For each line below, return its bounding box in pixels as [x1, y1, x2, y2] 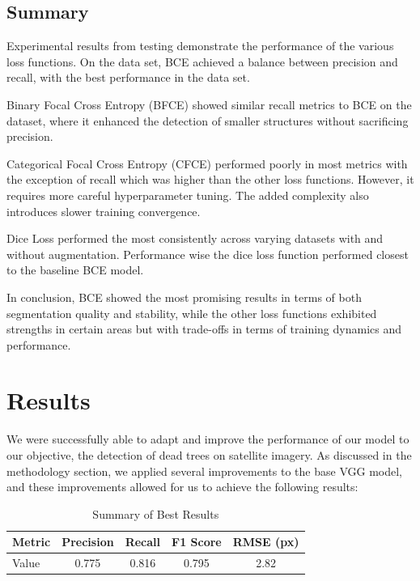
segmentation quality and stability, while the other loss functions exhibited [6, 304, 377, 321]
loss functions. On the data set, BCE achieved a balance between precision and [6, 53, 398, 70]
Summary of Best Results [92, 505, 219, 522]
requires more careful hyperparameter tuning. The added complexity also [6, 186, 369, 203]
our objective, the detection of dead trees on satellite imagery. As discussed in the [6, 447, 412, 464]
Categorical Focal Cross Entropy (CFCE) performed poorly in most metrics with [6, 155, 408, 172]
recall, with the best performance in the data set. [6, 69, 250, 86]
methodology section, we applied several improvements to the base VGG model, [6, 462, 402, 479]
